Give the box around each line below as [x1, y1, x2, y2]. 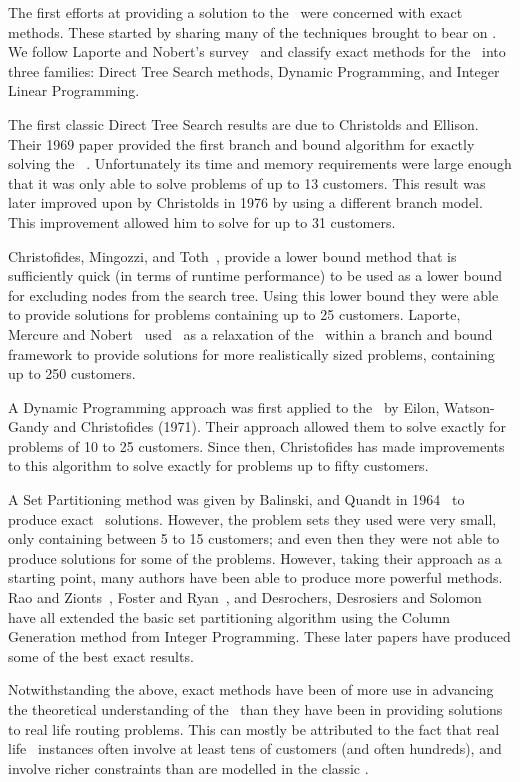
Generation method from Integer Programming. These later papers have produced [8, 626, 511, 647]
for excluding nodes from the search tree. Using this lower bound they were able [8, 284, 499, 305]
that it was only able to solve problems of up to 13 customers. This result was [8, 172, 486, 193]
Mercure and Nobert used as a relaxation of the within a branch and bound [8, 323, 493, 344]
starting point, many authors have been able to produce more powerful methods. [8, 567, 503, 588]
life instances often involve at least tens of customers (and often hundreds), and [8, 738, 502, 759]
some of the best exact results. [8, 645, 194, 666]
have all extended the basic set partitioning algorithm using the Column [8, 606, 451, 627]
